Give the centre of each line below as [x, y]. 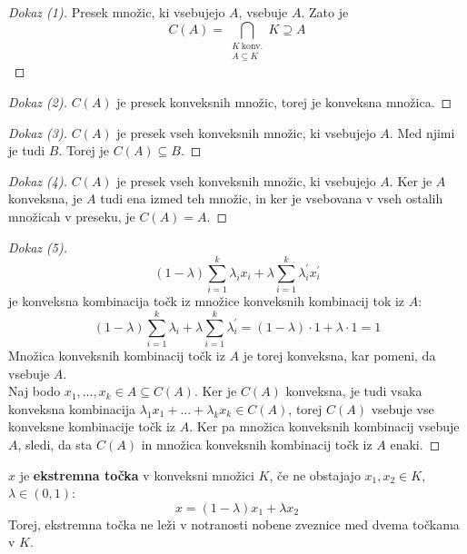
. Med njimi [422, 132]
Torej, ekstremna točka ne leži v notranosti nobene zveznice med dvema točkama [234, 524]
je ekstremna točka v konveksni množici [137, 475]
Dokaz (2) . [38, 101]
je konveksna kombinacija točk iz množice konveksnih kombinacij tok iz [207, 301]
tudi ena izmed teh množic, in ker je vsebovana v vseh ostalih [272, 198]
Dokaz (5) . [38, 247]
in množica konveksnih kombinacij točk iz [257, 444]
